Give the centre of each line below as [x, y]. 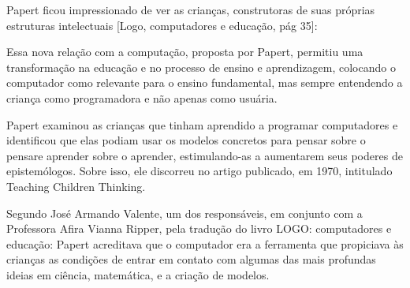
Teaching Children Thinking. [76, 186]
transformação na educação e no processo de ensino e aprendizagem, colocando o [201, 67]
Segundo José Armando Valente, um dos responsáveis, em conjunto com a [184, 213]
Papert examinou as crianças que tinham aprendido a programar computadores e [202, 124]
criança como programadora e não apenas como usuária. [142, 97]
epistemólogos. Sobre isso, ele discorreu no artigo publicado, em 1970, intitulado [199, 171]
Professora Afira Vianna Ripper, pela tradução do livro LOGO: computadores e [199, 228]
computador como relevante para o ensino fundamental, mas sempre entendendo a [205, 82]
